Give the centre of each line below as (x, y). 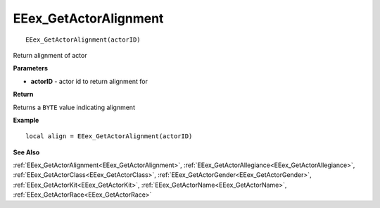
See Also (26, 152)
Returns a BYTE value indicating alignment (74, 107)
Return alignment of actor (50, 55)
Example (26, 120)
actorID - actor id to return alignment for (89, 81)
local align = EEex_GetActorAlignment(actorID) (109, 136)
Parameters (31, 68)
